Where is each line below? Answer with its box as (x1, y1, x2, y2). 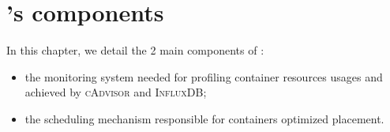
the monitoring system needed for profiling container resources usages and (24, 68, 383, 85)
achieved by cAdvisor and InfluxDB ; (24, 84, 207, 100)
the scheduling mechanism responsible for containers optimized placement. (24, 110, 384, 126)
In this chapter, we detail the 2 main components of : (6, 42, 264, 58)
